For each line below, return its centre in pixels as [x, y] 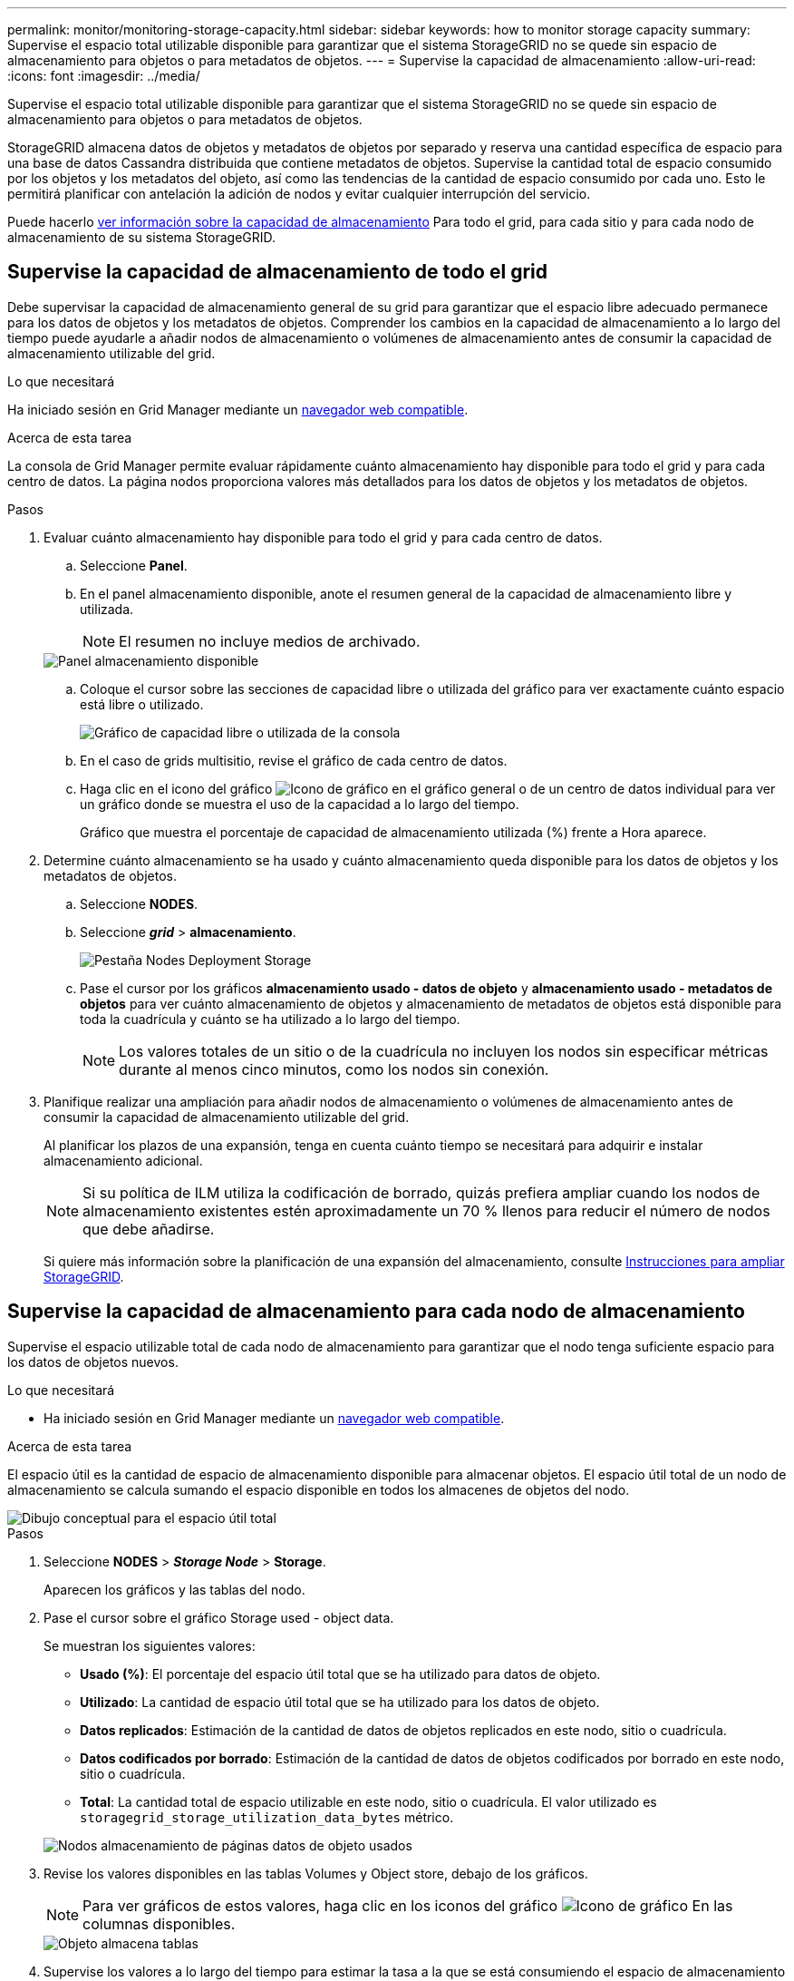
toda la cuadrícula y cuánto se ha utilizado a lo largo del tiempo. [270, 1019]
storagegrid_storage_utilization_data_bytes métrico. [267, 1817]
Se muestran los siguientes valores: [150, 1645]
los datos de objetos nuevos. [93, 1361]
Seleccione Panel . [134, 565]
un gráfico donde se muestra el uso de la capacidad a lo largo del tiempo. [300, 804]
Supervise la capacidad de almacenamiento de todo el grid [277, 272]
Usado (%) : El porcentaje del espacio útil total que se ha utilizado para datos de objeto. [340, 1674]
